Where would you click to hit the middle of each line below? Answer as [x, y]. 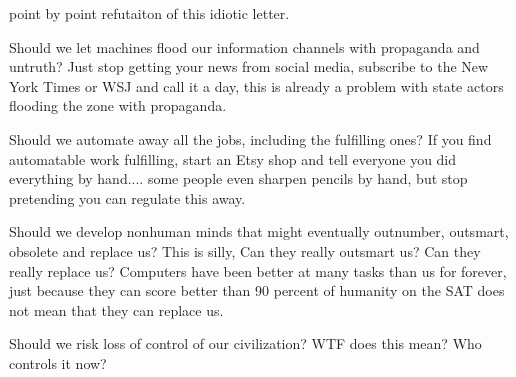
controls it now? [58, 362]
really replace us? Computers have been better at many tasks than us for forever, [258, 270]
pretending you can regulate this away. [127, 197]
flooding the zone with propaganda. [118, 105]
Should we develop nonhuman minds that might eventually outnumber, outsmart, [259, 231]
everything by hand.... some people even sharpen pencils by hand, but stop [238, 178]
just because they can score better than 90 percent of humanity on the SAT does [257, 290]
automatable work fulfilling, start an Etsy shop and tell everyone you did [233, 158]
